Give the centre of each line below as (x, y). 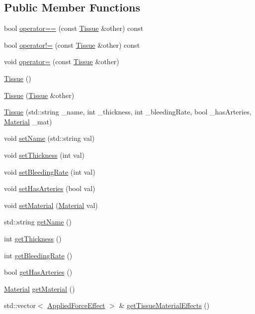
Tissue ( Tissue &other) (39, 95)
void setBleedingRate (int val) (50, 171)
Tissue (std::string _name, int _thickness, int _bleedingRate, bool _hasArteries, (128, 112)
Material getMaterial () (40, 288)
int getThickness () (33, 238)
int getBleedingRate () (38, 255)
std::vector (20, 305)
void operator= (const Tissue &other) (62, 61)
